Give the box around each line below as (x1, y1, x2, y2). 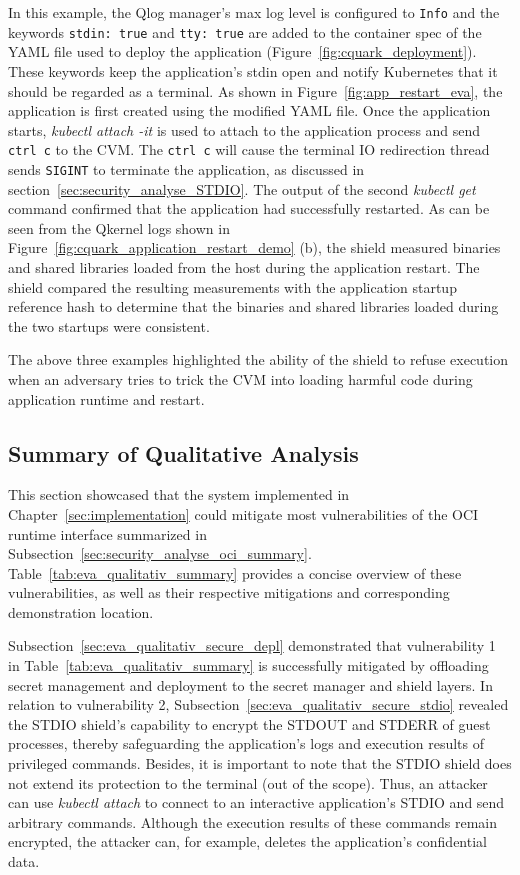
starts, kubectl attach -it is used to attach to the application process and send (8, 119, 481, 140)
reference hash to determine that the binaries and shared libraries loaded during (8, 296, 499, 317)
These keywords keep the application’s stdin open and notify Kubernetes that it (8, 60, 498, 81)
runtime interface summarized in (8, 523, 207, 544)
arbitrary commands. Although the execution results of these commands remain (8, 811, 498, 832)
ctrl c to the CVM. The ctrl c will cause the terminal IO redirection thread (8, 139, 490, 160)
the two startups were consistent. (8, 315, 210, 336)
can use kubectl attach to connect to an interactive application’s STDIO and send (8, 792, 505, 813)
